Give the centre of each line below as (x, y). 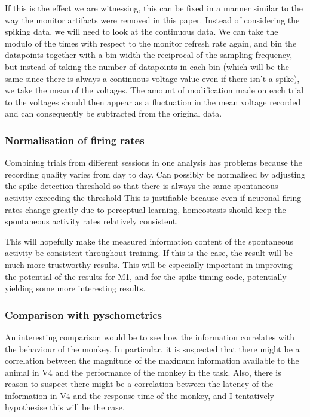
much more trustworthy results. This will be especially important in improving (149, 264)
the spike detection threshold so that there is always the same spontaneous (142, 186)
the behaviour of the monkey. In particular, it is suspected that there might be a (152, 348)
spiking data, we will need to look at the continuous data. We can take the (142, 31)
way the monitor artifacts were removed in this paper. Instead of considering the (152, 19)
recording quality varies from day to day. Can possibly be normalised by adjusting (155, 174)
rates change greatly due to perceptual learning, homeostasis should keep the (145, 209)
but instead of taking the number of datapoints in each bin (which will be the (147, 66)
